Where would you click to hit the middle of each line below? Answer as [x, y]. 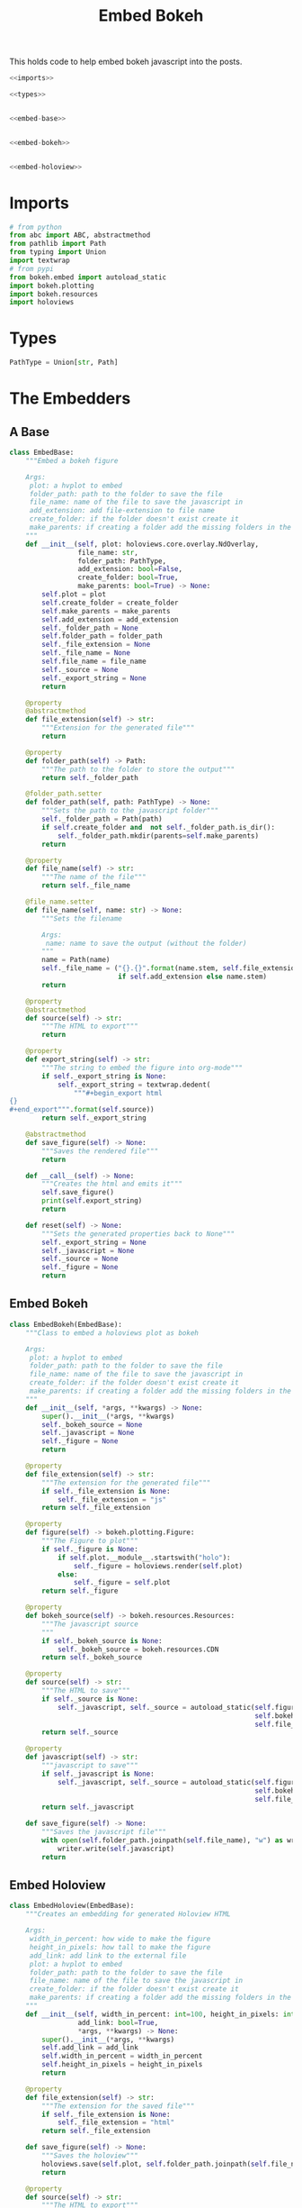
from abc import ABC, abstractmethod [80, 235]
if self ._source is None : [90, 1699]
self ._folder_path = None [90, 628]
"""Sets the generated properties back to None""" [138, 1234]
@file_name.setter [60, 902]
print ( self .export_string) [92, 1201]
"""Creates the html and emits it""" [112, 1184]
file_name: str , [108, 552]
